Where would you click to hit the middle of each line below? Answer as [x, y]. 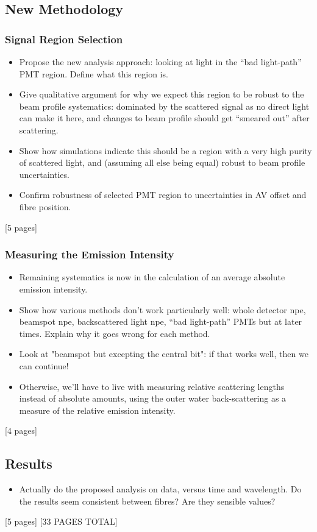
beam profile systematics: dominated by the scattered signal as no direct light [164, 106]
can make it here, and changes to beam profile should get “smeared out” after [164, 118]
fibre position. [45, 206]
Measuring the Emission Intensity [90, 254]
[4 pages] [21, 431]
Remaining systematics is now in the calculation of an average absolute [152, 277]
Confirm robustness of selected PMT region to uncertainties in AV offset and [163, 195]
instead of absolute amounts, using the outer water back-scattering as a [153, 398]
